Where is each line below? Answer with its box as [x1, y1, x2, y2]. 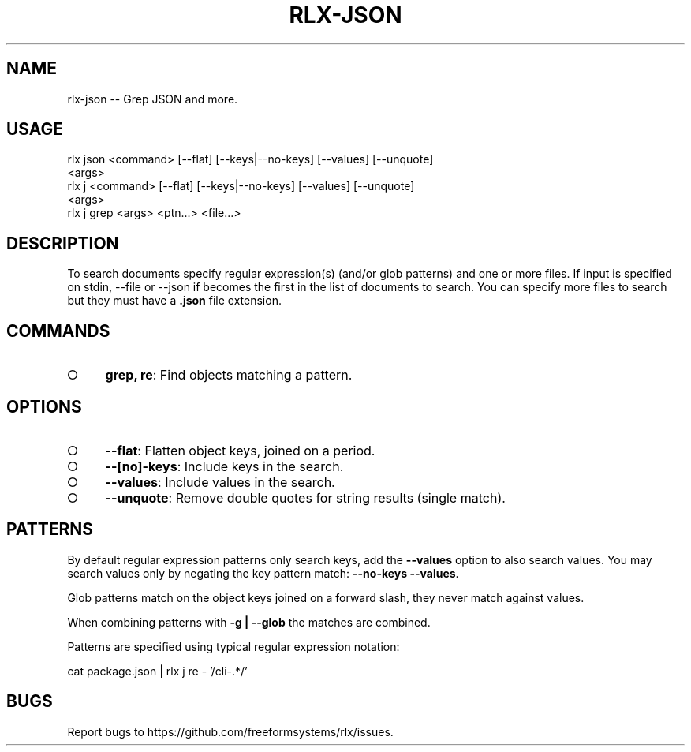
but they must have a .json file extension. [67, 294, 282, 308]
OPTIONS [6, 396, 82, 417]
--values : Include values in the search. [105, 473, 335, 490]
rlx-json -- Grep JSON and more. [67, 92, 238, 106]
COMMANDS [6, 320, 110, 341]
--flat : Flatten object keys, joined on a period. [105, 442, 375, 458]
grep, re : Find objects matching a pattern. [105, 367, 353, 383]
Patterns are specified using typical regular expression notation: [67, 639, 400, 653]
